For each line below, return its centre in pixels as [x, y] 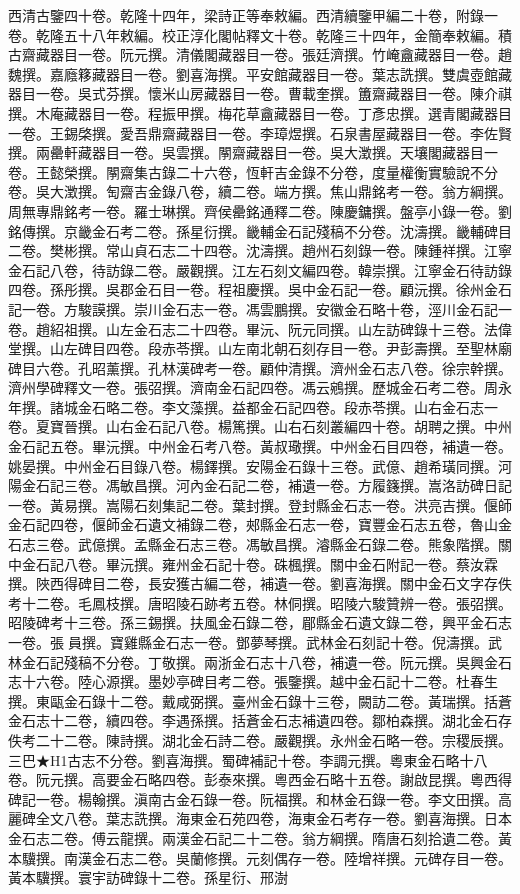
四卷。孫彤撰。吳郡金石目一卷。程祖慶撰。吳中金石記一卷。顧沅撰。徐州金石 [260, 289]
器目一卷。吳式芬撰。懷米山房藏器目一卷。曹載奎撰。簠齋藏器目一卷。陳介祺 [260, 93]
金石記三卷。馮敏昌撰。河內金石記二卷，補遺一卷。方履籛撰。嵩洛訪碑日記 [266, 485]
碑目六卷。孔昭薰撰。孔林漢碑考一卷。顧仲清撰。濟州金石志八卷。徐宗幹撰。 [260, 367]
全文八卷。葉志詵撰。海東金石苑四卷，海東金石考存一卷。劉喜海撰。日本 [273, 818]
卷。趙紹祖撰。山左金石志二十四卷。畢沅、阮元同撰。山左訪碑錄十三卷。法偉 [260, 328]
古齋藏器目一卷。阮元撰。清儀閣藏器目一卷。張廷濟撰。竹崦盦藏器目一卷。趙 [260, 54]
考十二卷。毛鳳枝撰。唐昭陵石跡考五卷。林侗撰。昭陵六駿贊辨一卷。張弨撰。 [260, 602]
